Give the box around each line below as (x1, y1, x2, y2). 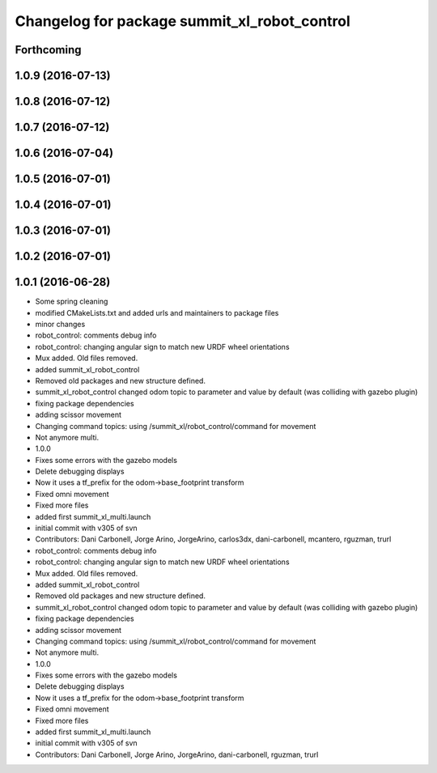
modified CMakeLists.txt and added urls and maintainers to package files (35, 308, 279, 317)
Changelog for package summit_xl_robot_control (15, 12, 351, 30)
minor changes (35, 319, 86, 329)
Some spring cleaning (35, 296, 108, 307)
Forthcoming (15, 43, 82, 57)
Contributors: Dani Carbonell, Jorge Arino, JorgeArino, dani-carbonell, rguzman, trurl (35, 750, 319, 759)
